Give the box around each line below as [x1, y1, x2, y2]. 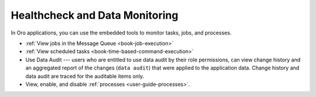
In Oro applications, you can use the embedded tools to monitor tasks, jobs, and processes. [11, 29, 232, 36]
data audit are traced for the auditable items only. [25, 72, 145, 79]
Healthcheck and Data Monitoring [11, 9, 178, 22]
